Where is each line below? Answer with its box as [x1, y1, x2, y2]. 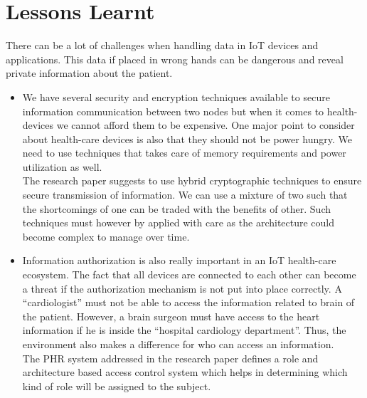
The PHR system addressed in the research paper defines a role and [22, 350, 319, 365]
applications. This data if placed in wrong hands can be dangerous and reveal [6, 51, 344, 66]
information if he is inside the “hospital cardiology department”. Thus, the [22, 323, 346, 337]
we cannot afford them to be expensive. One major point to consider [56, 117, 355, 132]
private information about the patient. [6, 66, 173, 80]
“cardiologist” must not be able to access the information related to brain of [22, 295, 355, 310]
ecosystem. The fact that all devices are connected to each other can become [22, 267, 356, 282]
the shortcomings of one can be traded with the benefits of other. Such [22, 201, 331, 216]
